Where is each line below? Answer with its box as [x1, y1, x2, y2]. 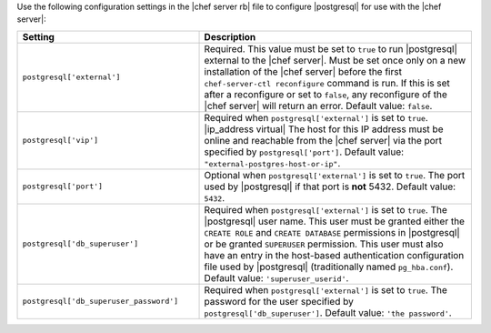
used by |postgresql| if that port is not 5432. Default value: [204, 180, 456, 193]
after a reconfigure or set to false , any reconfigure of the [204, 87, 447, 100]
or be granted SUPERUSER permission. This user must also [204, 237, 445, 250]
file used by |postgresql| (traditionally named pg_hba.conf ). [204, 260, 454, 273]
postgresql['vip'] [22, 136, 99, 146]
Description [204, 30, 256, 43]
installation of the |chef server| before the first [204, 65, 402, 77]
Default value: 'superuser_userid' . [204, 271, 349, 284]
